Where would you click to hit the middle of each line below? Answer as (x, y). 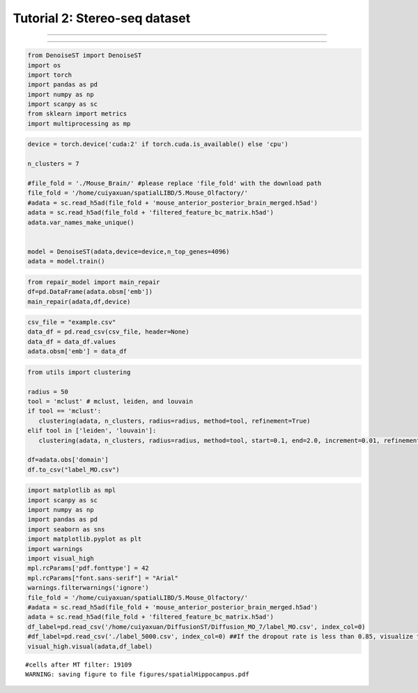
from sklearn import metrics (77, 114)
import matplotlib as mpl (72, 490)
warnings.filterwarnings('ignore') (88, 588)
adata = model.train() (66, 262)
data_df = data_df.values (72, 342)
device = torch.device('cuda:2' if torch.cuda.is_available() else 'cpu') (158, 144)
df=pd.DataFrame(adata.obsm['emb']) (90, 292)
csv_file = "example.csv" (72, 322)
